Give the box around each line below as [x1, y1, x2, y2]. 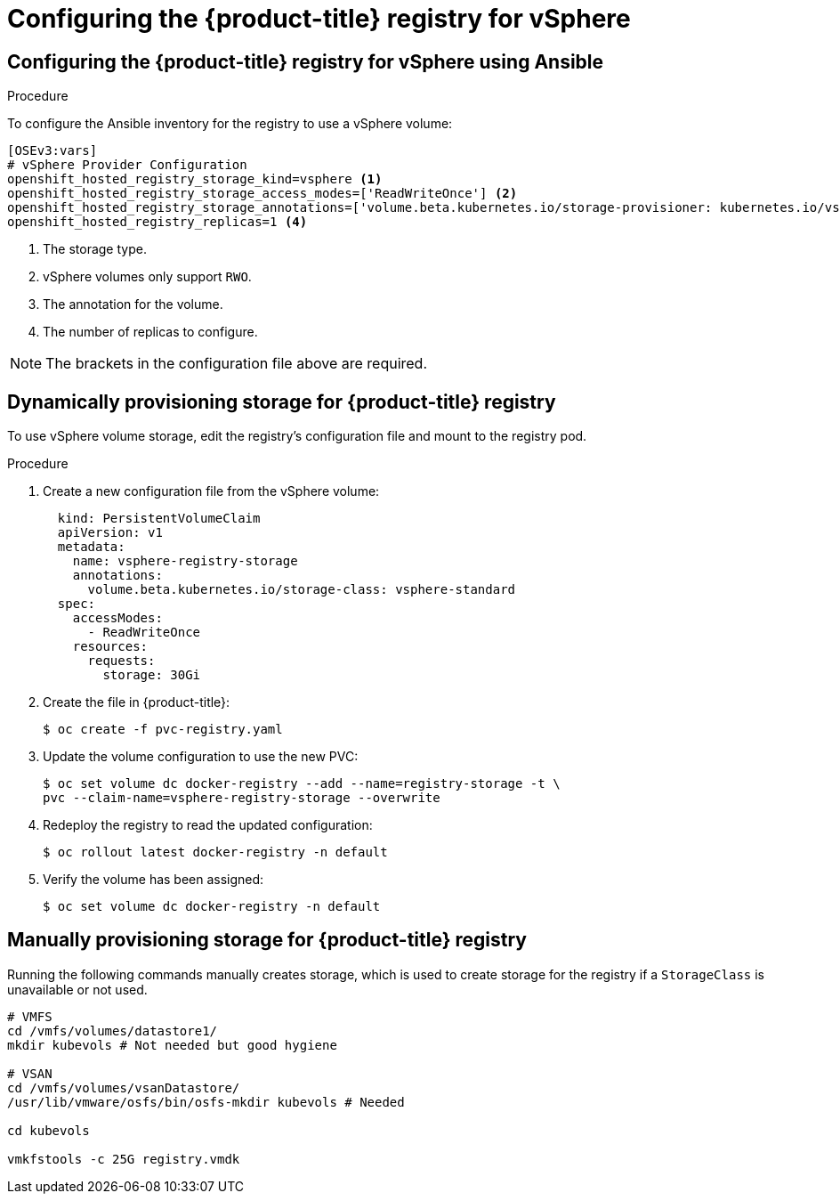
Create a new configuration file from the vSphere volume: [43, 483, 380, 499]
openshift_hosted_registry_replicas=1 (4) [7, 215, 308, 230]
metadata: [57, 540, 125, 555]
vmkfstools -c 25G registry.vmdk [7, 1151, 240, 1166]
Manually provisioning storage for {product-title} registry [7, 929, 527, 952]
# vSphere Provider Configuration [7, 158, 247, 173]
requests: [87, 653, 156, 669]
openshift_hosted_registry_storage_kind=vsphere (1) [7, 172, 383, 187]
